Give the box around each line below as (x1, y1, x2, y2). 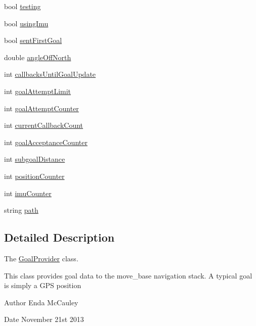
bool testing (4, 1, 41, 11)
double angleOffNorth (4, 52, 71, 62)
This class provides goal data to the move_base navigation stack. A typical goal (4, 270, 252, 281)
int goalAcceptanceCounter (4, 136, 88, 147)
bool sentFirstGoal (4, 35, 62, 45)
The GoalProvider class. (4, 253, 78, 263)
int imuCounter (4, 188, 52, 198)
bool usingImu (4, 18, 49, 28)
